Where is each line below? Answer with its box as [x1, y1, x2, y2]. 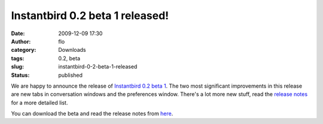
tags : [11, 54, 25, 62]
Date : [11, 30, 25, 37]
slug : [11, 63, 24, 70]
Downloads [58, 46, 86, 54]
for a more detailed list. [11, 99, 68, 106]
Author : [11, 38, 31, 45]
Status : [11, 72, 30, 79]
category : [11, 46, 36, 54]
